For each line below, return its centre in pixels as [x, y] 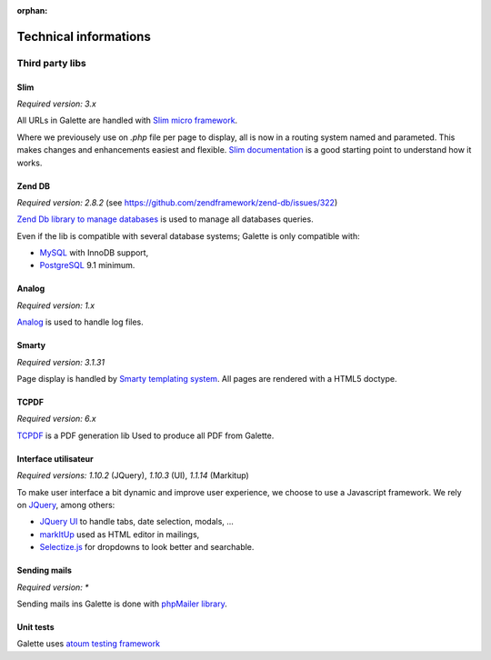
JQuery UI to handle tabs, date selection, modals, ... [136, 522]
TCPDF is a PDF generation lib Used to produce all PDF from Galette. [145, 435]
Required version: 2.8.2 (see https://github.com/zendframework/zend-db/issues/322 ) [177, 202]
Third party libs [51, 63]
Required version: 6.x [56, 419]
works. [30, 163]
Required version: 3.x [57, 104]
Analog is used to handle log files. [80, 322]
